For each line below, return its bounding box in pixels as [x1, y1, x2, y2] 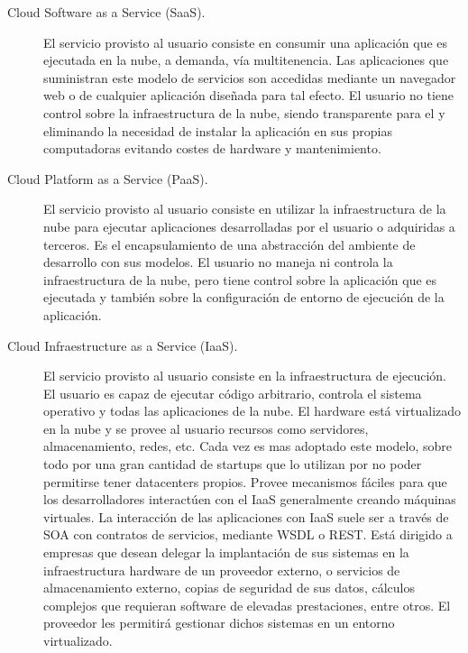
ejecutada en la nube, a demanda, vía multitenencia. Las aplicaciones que [43, 51, 449, 69]
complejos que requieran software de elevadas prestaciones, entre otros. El [43, 595, 451, 614]
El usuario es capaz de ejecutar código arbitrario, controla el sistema [43, 383, 422, 402]
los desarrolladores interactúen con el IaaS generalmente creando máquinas [43, 490, 456, 509]
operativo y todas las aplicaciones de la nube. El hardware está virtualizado [43, 401, 462, 420]
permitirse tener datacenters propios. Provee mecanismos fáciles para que [43, 472, 447, 491]
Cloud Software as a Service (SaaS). [7, 3, 206, 21]
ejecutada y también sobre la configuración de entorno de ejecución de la [43, 288, 445, 307]
